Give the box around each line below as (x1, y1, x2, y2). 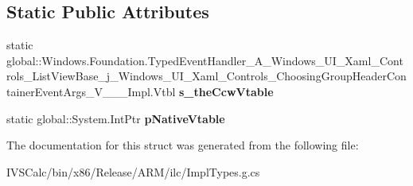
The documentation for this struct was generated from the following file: (6, 137, 359, 153)
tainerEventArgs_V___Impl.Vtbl (6, 83, 176, 99)
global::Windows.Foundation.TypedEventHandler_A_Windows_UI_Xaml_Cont (6, 52, 403, 68)
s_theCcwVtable (179, 83, 274, 99)
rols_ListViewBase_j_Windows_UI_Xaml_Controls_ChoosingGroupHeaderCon (6, 68, 407, 84)
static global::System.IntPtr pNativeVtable (6, 110, 225, 126)
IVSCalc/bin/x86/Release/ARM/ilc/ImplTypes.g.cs (6, 163, 260, 180)
